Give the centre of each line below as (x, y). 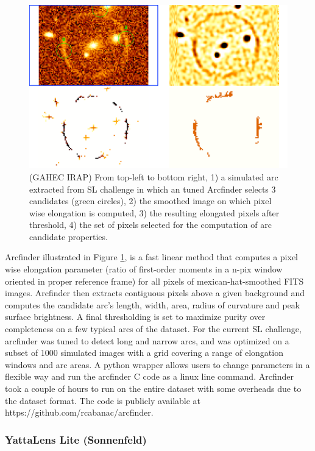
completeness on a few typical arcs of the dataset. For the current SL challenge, (153, 329)
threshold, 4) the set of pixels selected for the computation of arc (150, 225)
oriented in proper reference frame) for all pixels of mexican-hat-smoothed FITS (154, 281)
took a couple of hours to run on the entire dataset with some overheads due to (153, 388)
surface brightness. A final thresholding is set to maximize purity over (135, 317)
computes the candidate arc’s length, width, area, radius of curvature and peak (153, 304)
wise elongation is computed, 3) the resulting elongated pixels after (154, 212)
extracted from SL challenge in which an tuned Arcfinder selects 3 (153, 189)
